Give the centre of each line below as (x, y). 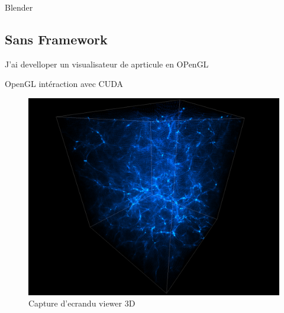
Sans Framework (56, 39)
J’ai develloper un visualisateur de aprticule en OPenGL (107, 64)
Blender (19, 7)
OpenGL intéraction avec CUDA (64, 84)
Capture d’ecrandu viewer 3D (82, 303)
